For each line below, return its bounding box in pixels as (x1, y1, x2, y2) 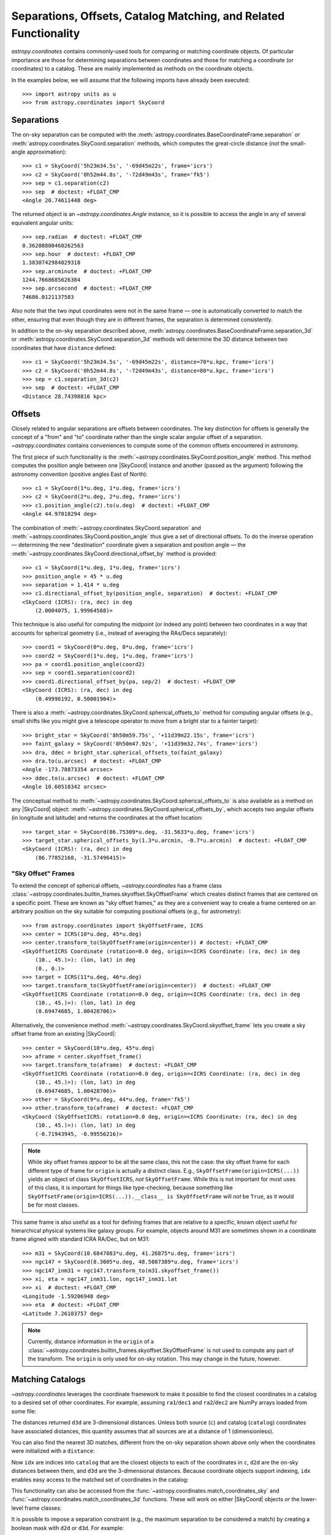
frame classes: (25, 1504, 62, 1512)
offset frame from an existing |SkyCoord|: (11, 1030, 116, 1038)
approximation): (26, 148, 67, 155)
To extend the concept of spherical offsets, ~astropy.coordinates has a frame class (11, 882, 222, 889)
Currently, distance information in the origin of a (28, 1338, 154, 1345)
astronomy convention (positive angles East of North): (11, 470, 148, 478)
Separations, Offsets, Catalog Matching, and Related (11, 9, 285, 23)
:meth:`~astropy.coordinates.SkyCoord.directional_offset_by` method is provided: (11, 550, 217, 557)
